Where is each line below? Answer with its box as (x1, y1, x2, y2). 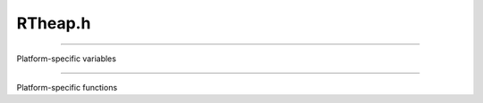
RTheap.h (16, 13, 91, 33)
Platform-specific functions (16, 82, 118, 92)
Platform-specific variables (16, 53, 116, 64)
